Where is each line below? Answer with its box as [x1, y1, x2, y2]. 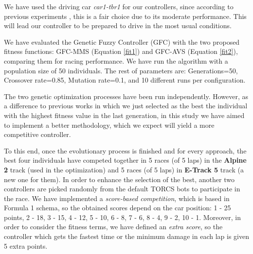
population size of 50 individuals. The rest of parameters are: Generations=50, [4, 65, 238, 75]
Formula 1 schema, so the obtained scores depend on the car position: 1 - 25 [4, 203, 231, 213]
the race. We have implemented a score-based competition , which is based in [4, 193, 230, 203]
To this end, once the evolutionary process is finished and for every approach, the [4, 145, 247, 155]
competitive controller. [4, 129, 71, 139]
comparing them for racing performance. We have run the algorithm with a [4, 55, 228, 66]
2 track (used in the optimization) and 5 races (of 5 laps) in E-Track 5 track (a [4, 164, 244, 174]
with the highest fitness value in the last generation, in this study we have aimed [4, 110, 245, 120]
